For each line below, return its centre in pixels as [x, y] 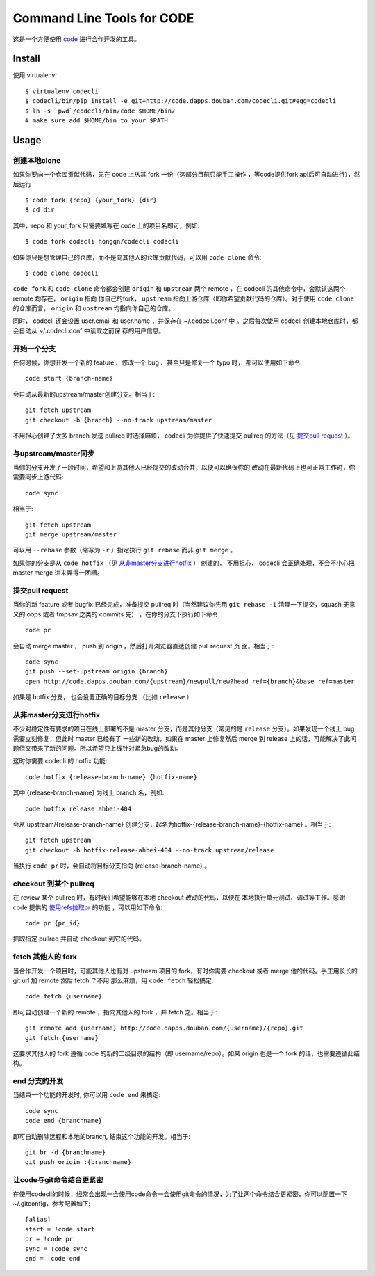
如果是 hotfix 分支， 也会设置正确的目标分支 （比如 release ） [103, 697]
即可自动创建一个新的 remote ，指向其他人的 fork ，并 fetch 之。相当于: [115, 1012]
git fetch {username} [62, 1038]
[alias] [38, 1220]
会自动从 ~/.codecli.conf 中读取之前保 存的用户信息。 [89, 330]
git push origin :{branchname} [78, 1162]
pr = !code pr [49, 1239]
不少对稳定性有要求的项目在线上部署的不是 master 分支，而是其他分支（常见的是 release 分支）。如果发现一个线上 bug [184, 729]
